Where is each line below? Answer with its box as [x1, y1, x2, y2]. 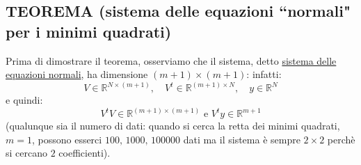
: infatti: [246, 67, 282, 81]
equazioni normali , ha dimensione [6, 67, 148, 81]
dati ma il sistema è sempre [183, 132, 300, 146]
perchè [327, 132, 355, 146]
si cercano [6, 146, 47, 160]
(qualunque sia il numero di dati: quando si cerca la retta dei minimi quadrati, [6, 118, 340, 133]
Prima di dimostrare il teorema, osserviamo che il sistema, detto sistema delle [6, 53, 337, 68]
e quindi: [6, 93, 43, 107]
